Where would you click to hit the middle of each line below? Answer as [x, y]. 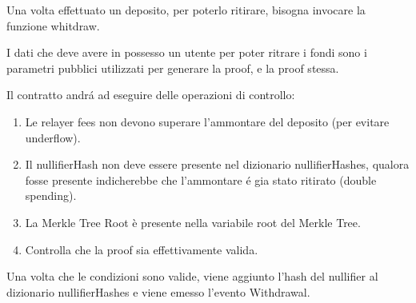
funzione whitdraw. [53, 25]
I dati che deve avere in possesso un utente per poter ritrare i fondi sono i [187, 52]
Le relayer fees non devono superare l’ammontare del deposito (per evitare [207, 121]
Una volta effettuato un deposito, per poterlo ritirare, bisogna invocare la [186, 10]
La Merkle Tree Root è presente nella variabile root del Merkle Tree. [193, 222]
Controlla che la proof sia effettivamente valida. [142, 249]
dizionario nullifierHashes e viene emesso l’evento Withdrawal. [158, 291]
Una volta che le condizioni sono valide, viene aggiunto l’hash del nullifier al [192, 276]
